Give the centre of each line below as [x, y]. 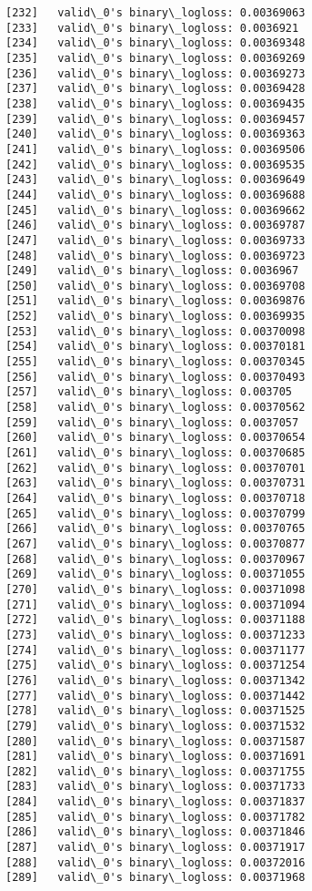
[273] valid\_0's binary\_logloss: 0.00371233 [156, 635]
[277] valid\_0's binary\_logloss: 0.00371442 [156, 696]
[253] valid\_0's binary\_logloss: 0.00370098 [156, 331]
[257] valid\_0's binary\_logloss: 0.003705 [149, 392]
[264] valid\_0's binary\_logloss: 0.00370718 [156, 498]
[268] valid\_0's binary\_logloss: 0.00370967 [156, 559]
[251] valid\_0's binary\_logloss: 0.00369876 [156, 301]
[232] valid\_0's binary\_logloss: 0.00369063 [156, 13]
